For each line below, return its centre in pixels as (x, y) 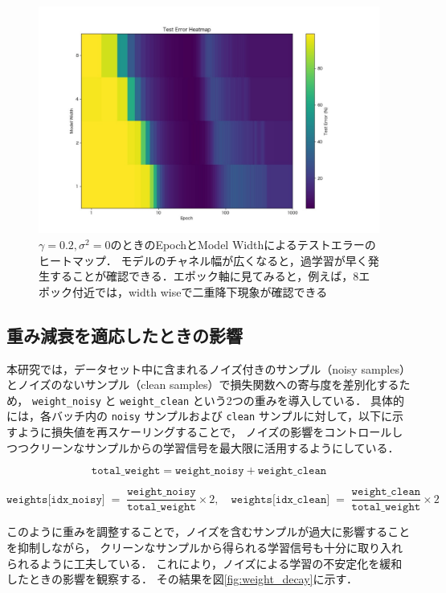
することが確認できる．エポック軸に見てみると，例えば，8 (204, 276)
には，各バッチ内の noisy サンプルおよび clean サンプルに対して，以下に (200, 416)
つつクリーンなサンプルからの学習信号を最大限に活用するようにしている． (203, 447)
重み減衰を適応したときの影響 (125, 335)
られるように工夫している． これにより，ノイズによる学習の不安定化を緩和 (205, 563)
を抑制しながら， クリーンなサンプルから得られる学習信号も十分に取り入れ (205, 547)
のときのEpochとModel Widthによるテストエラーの (243, 244)
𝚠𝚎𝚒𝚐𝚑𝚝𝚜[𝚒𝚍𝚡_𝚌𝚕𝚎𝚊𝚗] (280, 499)
